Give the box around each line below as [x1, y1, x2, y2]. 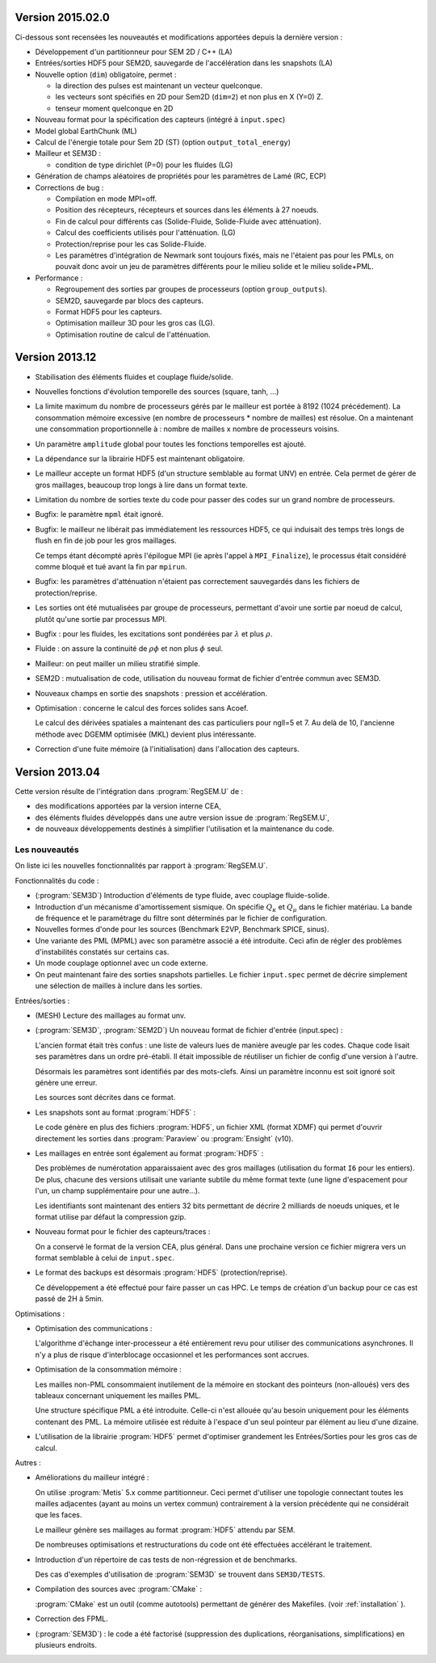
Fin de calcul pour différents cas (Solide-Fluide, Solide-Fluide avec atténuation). [55, 216, 322, 226]
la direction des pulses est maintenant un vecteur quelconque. [55, 81, 262, 90]
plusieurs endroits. [35, 1640, 97, 1649]
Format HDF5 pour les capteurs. [55, 307, 162, 317]
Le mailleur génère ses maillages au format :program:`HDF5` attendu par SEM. [35, 1525, 296, 1535]
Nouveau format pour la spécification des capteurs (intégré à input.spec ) [35, 115, 286, 124]
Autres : [15, 1458, 42, 1468]
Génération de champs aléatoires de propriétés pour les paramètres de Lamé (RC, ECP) [35, 171, 327, 181]
